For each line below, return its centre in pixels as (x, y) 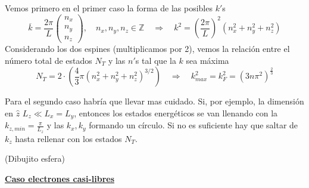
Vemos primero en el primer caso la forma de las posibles (109, 8)
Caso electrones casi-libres (60, 178)
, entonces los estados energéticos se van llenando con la (176, 113)
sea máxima (207, 60)
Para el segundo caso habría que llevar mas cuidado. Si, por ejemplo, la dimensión (154, 101)
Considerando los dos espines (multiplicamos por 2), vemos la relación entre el (147, 49)
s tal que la (156, 60)
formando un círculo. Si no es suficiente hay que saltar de (193, 125)
